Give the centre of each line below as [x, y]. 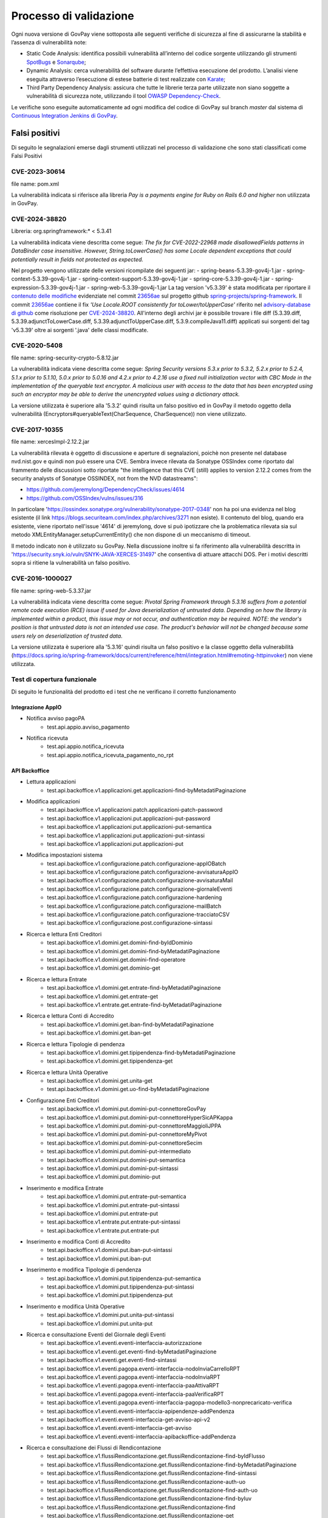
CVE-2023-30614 [38, 172]
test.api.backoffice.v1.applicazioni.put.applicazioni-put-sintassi [126, 836]
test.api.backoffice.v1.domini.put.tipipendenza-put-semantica [124, 1278]
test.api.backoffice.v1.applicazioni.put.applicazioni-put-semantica [129, 827]
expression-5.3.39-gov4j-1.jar [49, 287]
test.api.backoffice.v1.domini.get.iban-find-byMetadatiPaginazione [130, 1024]
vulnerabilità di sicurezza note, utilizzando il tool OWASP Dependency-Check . [124, 96]
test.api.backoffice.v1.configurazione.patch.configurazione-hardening [135, 897]
